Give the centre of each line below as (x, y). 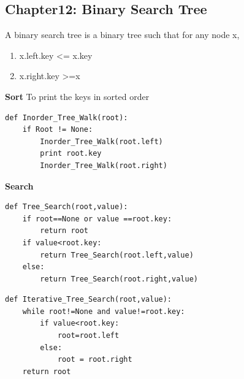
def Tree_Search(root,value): (67, 207)
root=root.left (88, 336)
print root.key (71, 154)
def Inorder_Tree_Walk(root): (67, 117)
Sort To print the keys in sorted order (77, 96)
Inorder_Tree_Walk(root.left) (101, 141)
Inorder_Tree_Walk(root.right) (104, 165)
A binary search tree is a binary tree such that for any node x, (122, 35)
